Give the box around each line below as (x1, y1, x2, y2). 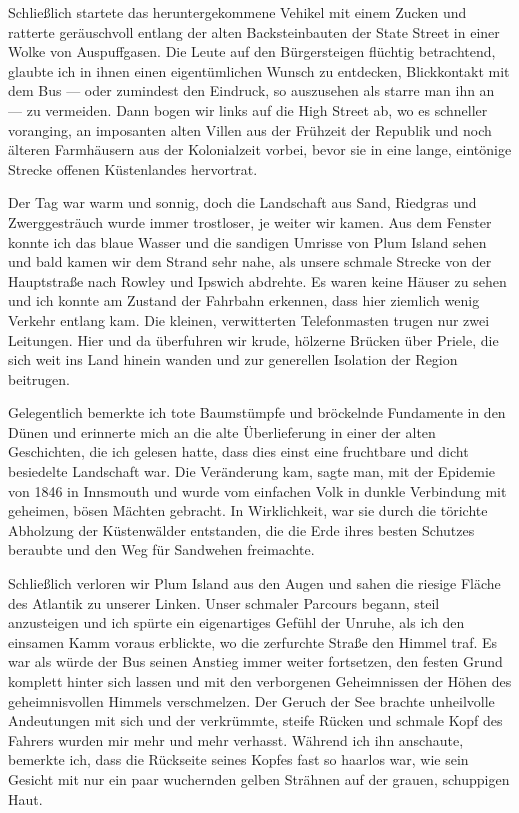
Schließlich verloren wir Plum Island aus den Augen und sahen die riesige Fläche (8, 573, 501, 594)
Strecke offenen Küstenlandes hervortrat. (8, 158, 258, 179)
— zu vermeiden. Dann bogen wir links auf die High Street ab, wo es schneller (8, 99, 488, 120)
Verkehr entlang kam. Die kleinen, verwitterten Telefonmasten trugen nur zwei (8, 309, 490, 330)
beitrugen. (8, 368, 70, 389)
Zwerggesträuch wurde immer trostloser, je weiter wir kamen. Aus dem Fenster (8, 211, 492, 232)
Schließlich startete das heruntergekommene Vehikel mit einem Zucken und (8, 2, 467, 22)
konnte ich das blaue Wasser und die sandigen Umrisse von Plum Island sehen (8, 231, 487, 252)
